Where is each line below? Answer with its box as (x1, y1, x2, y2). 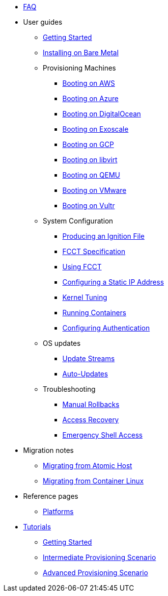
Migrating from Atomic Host (43, 461, 132, 470)
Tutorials (23, 522, 51, 531)
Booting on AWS (62, 79, 115, 87)
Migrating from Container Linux (43, 477, 144, 485)
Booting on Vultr (62, 201, 115, 210)
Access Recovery (62, 415, 119, 424)
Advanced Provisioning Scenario (43, 568, 148, 577)
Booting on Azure (62, 94, 119, 103)
